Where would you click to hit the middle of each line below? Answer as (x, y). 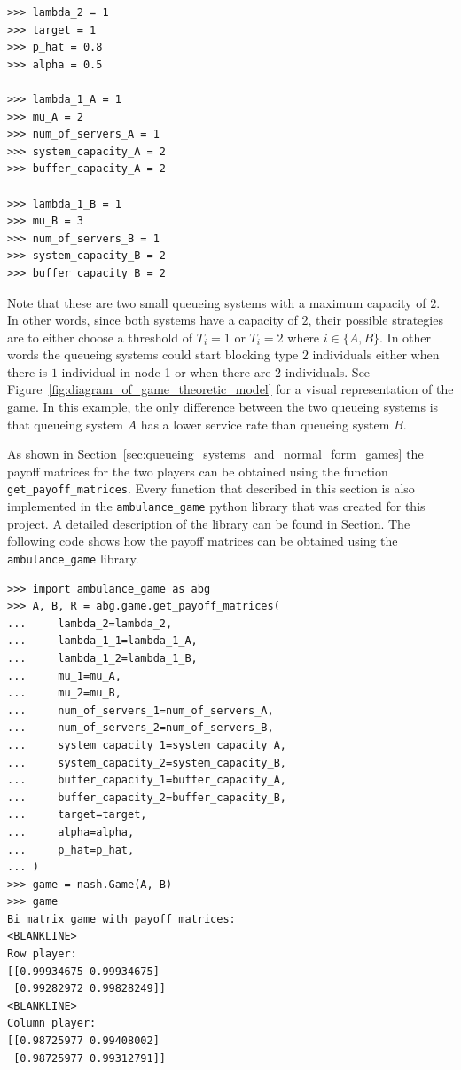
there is (27, 371)
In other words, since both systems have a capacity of (152, 320)
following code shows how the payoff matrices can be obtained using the (203, 541)
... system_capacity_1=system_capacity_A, (147, 745)
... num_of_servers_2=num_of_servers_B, (141, 728)
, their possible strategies (375, 320)
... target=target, (77, 815)
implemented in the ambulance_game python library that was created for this (216, 506)
